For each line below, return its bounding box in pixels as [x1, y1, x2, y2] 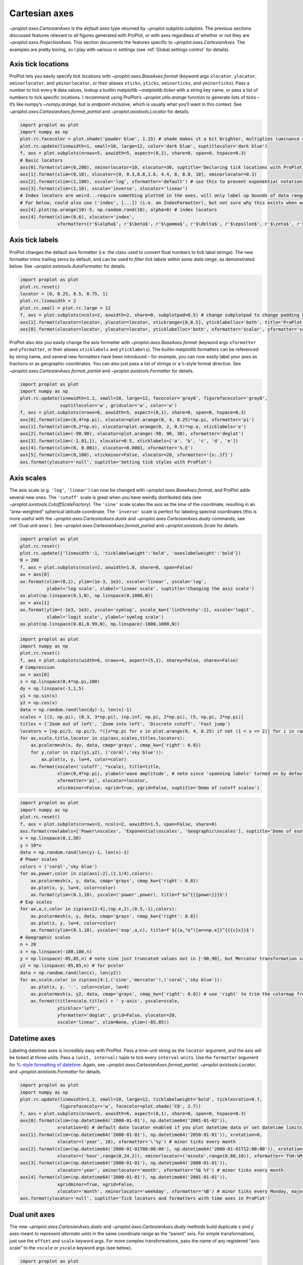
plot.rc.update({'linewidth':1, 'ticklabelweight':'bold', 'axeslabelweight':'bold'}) [20, 551, 241, 556]
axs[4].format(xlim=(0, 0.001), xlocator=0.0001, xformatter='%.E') [20, 445, 193, 451]
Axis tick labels [9, 236, 59, 244]
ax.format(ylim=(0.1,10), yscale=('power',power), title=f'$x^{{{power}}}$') [30, 892, 228, 898]
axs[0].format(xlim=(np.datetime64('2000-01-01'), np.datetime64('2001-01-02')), [20, 1118, 228, 1123]
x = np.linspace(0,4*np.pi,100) [20, 679, 100, 684]
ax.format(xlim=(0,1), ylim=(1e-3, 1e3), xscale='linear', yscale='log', [20, 578, 207, 584]
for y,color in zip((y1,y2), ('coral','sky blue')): [30, 749, 164, 755]
